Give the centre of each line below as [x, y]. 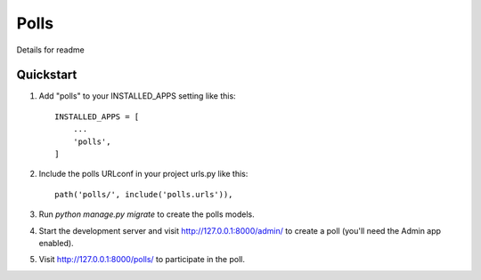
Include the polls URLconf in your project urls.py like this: [143, 174]
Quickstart [47, 75]
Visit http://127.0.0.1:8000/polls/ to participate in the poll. [142, 260]
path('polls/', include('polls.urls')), [144, 194]
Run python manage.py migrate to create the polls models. [147, 214]
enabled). [57, 243]
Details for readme [50, 50]
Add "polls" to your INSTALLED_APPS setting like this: [137, 96]
